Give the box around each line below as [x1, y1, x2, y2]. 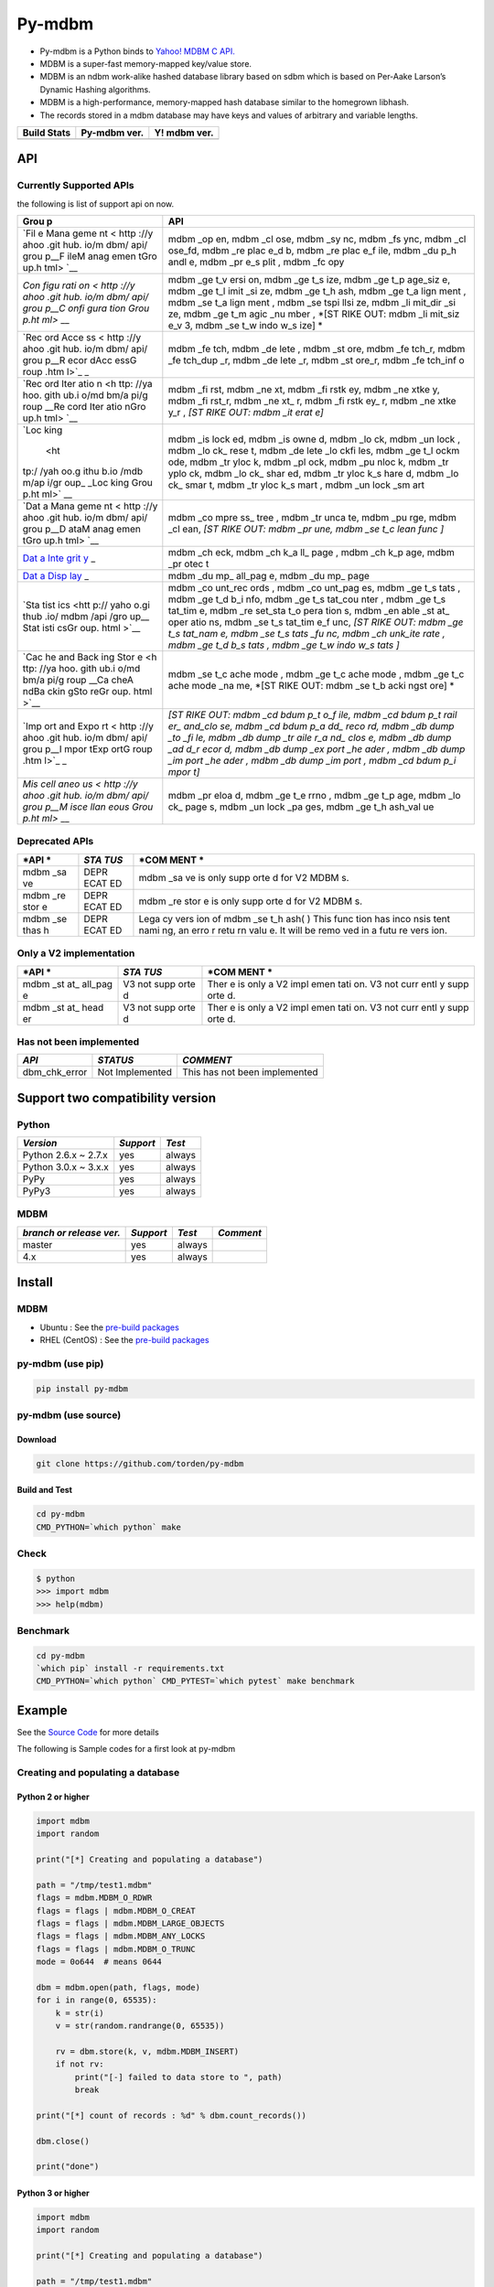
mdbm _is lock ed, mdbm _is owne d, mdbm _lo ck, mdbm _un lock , [167, 433, 461, 446]
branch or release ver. [22, 1226, 121, 1239]
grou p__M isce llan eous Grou [22, 800, 154, 813]
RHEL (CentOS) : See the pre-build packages [39, 1334, 209, 1345]
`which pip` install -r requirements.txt [36, 1663, 225, 1674]
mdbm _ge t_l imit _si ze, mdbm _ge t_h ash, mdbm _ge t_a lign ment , [167, 285, 467, 297]
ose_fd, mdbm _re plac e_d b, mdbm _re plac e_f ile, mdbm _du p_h [167, 244, 457, 257]
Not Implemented [97, 1066, 173, 1079]
